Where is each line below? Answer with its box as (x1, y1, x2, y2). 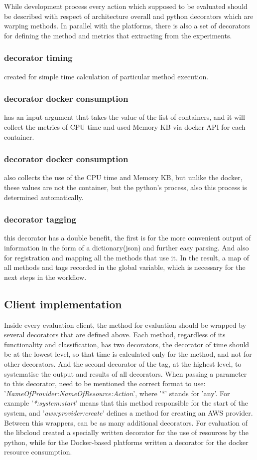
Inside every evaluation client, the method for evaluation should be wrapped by (4, 319, 247, 330)
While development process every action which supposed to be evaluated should (4, 1, 248, 11)
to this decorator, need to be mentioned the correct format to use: (4, 378, 206, 389)
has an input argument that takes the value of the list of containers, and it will (4, 112, 245, 122)
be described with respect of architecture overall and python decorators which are (4, 10, 254, 21)
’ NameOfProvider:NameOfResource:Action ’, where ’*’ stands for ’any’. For (4, 388, 230, 398)
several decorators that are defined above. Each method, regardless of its (4, 329, 226, 340)
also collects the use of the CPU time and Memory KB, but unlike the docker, (4, 172, 243, 183)
